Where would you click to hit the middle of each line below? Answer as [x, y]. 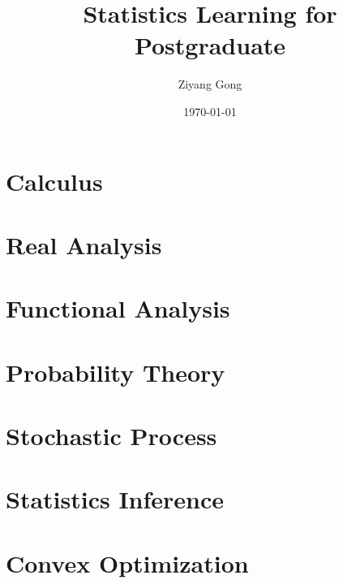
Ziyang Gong [210, 84]
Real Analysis [84, 244]
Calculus [54, 181]
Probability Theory [116, 372]
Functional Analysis [118, 308]
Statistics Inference [115, 499]
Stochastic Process [111, 435]
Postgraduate [210, 45]
